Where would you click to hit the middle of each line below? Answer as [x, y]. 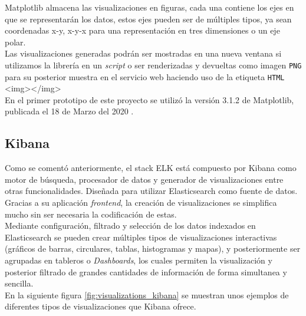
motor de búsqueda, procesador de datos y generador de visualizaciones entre [144, 179]
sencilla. [19, 283]
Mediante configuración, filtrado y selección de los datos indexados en [130, 226]
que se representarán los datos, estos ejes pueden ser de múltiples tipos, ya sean [148, 19]
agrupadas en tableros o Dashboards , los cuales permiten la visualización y [139, 260]
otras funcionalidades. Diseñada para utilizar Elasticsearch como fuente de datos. [151, 191]
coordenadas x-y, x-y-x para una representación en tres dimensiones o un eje [142, 30]
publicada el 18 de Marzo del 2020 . [69, 111]
